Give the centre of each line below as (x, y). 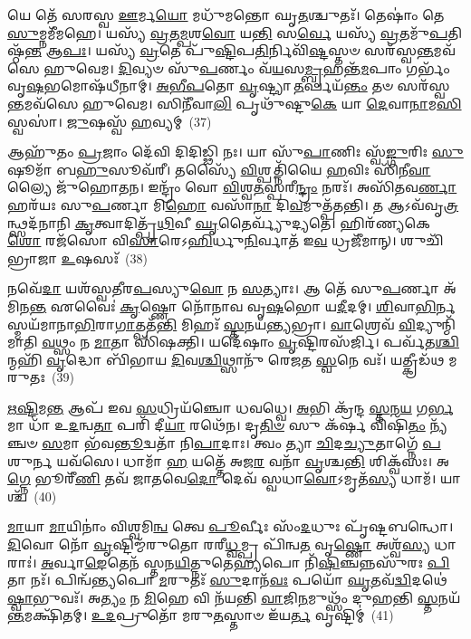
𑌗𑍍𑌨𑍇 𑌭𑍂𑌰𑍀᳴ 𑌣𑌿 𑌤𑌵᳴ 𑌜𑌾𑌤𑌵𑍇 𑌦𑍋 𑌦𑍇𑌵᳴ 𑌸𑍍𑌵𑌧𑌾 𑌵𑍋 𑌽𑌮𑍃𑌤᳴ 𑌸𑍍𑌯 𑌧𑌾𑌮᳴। (222, 478)
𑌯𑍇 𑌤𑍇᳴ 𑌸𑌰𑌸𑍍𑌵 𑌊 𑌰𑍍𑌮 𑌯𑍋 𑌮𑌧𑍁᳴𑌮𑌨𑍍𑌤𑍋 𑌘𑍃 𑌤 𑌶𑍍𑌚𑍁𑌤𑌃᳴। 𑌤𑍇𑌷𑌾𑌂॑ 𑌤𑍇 (226, 14)
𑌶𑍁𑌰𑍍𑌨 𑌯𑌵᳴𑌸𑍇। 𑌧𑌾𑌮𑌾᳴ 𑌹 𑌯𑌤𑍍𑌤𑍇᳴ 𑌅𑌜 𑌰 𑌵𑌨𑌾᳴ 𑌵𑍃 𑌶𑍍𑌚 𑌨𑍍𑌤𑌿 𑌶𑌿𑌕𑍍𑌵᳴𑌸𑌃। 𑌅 (228, 460)
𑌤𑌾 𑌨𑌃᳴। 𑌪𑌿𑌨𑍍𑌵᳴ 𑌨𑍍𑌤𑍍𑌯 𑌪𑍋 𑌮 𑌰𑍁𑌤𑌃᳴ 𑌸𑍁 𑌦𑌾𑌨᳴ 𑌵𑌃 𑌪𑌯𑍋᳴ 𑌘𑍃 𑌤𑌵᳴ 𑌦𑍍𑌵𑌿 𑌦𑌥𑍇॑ (227, 580)
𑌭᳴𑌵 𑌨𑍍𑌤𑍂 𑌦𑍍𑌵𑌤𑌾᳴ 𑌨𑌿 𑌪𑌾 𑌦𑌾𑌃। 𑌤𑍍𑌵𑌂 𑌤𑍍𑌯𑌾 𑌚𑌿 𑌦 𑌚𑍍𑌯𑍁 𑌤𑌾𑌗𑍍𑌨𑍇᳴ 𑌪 (262, 443)
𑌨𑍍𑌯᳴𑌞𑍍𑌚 (438, 425)
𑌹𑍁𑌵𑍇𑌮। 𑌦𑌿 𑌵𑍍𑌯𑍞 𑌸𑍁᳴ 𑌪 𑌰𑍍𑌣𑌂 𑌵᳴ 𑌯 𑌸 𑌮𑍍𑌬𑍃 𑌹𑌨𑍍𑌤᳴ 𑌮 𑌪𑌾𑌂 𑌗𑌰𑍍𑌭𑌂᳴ (247, 67)
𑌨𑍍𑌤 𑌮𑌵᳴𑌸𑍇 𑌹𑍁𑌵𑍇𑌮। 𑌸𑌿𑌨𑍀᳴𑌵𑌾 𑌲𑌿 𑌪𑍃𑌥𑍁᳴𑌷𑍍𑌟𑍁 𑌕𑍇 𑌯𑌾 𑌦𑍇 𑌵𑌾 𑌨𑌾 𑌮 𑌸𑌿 (235, 103)
